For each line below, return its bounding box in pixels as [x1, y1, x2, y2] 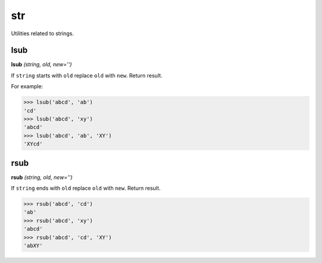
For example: [11, 83, 44, 90]
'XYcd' [23, 141, 43, 147]
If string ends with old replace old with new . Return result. [11, 185, 161, 192]
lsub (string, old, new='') [11, 61, 72, 68]
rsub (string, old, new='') [11, 174, 73, 181]
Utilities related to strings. [11, 30, 75, 37]
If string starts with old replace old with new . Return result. [11, 72, 163, 79]
